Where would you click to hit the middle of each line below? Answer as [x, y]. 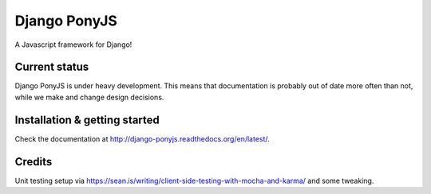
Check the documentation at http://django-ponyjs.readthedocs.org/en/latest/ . [142, 138]
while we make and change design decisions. [89, 97]
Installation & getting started [87, 120]
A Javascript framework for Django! [73, 45]
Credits [34, 162]
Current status [52, 67]
